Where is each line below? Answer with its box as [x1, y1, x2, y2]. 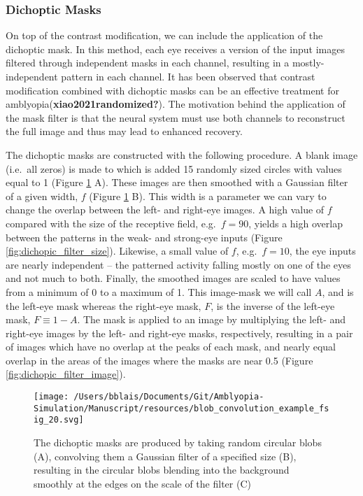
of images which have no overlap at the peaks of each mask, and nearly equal [6, 339, 336, 354]
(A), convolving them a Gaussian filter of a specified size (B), [34, 448, 297, 463]
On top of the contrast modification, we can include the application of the [6, 28, 323, 43]
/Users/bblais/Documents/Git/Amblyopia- [73, 392, 264, 402]
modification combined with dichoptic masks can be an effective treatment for [6, 83, 339, 97]
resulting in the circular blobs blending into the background [34, 462, 290, 477]
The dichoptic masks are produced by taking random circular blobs [34, 435, 322, 450]
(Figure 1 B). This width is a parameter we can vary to [89, 188, 327, 203]
